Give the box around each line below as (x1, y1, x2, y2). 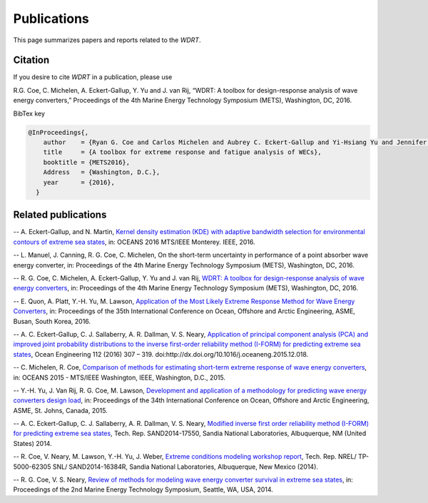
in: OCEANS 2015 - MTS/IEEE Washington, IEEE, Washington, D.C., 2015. (13, 373, 226, 382)
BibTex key (13, 109, 46, 118)
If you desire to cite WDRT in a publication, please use (13, 73, 173, 81)
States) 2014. (13, 439, 53, 447)
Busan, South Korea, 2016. (13, 317, 91, 325)
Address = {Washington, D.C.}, (43, 168, 160, 176)
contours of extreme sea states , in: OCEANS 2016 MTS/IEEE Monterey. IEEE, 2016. (13, 238, 255, 246)
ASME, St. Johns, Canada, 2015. (13, 406, 108, 415)
